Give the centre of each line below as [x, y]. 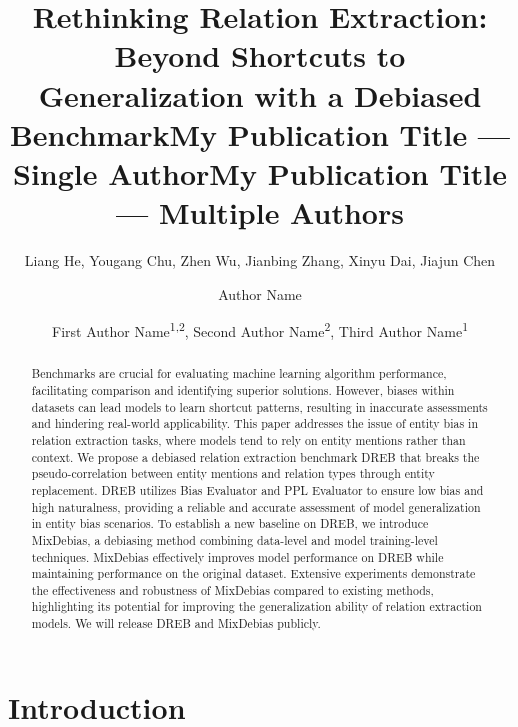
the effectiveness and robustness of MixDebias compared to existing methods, [232, 589]
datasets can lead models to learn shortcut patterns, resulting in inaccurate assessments [259, 406]
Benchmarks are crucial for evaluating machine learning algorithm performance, [239, 373]
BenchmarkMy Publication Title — [260, 133]
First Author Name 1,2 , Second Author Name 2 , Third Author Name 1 [260, 329]
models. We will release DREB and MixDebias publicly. [176, 623]
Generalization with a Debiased [260, 94]
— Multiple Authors [260, 212]
